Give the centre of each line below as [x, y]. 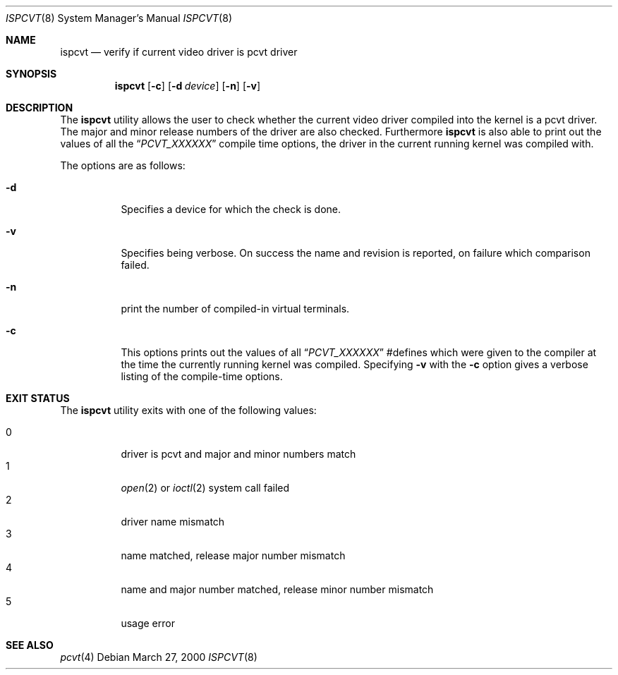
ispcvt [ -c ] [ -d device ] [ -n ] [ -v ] [188, 86]
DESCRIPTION [40, 108]
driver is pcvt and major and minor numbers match [238, 454]
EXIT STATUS [38, 398]
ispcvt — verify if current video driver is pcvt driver [179, 52]
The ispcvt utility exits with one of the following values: [188, 410]
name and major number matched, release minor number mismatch [277, 589]
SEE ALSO [30, 645]
